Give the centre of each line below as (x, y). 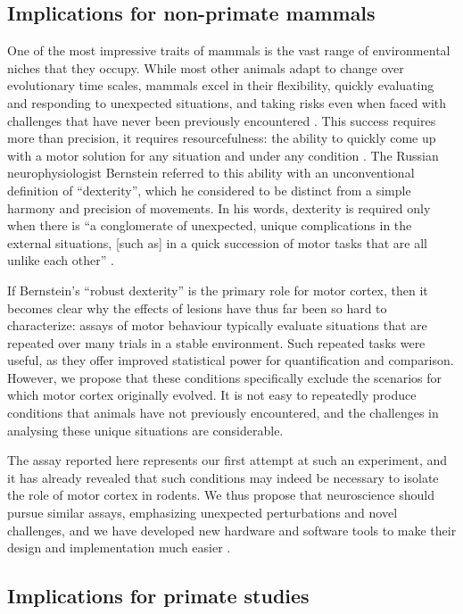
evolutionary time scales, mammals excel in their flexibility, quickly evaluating (221, 85)
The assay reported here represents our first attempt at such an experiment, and (227, 460)
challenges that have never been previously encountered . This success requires (222, 120)
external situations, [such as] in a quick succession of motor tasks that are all (217, 242)
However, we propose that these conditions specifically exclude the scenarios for (225, 377)
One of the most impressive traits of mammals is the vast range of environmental (229, 50)
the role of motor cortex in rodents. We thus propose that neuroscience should (221, 495)
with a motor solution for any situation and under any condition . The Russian (223, 155)
